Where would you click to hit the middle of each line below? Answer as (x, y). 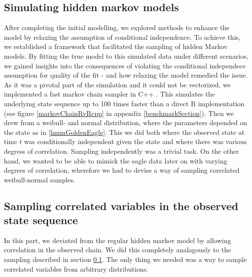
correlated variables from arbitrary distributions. (76, 269)
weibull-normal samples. (40, 179)
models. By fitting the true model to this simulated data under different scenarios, (126, 56)
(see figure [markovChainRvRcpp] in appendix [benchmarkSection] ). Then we (119, 113)
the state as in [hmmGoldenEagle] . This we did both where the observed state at (124, 132)
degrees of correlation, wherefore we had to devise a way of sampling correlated (122, 170)
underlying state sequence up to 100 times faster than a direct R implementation (124, 103)
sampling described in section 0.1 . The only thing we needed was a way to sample (126, 259)
